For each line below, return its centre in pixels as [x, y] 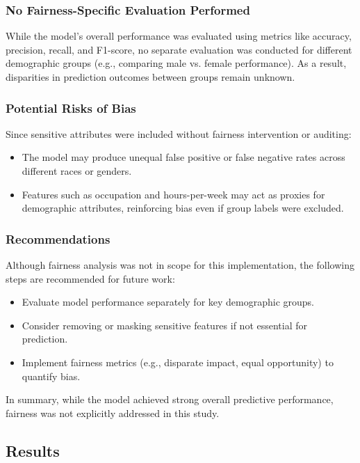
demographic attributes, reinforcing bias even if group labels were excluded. [183, 208]
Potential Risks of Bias [71, 108]
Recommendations [58, 238]
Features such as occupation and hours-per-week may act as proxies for [173, 194]
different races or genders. [77, 171]
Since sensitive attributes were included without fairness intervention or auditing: [179, 133]
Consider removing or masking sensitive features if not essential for [165, 325]
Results [33, 450]
